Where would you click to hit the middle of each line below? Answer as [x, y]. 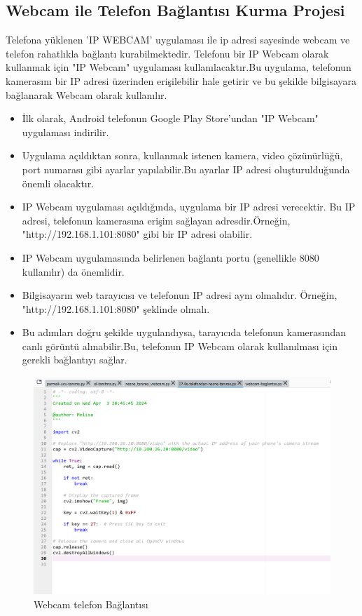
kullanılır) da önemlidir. [73, 271]
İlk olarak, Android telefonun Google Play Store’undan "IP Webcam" [170, 118]
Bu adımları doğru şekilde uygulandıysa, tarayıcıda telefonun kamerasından [184, 332]
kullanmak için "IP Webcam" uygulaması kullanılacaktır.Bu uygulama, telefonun [179, 67]
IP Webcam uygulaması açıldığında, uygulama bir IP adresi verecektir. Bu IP [189, 207]
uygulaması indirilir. [65, 132]
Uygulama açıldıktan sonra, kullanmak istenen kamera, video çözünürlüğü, [182, 155]
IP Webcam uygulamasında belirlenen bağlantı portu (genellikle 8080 [170, 257]
